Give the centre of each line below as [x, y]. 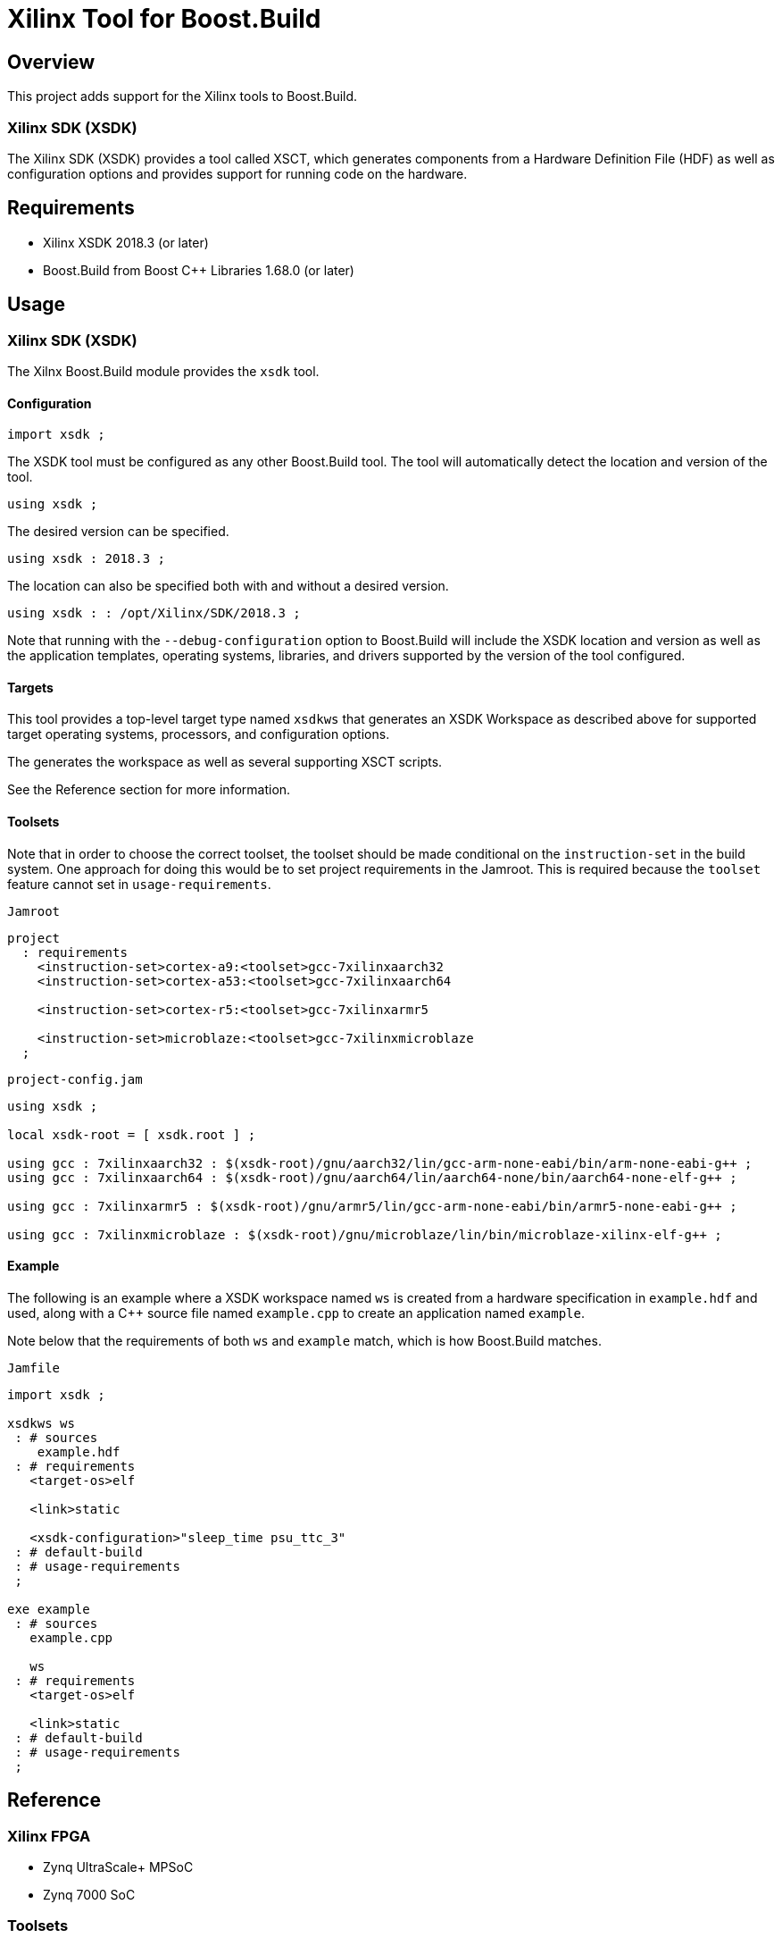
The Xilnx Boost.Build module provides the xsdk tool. [163, 371]
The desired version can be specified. [118, 532]
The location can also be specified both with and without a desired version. [228, 586]
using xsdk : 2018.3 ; [87, 559]
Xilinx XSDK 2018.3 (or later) [126, 242]
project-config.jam [75, 1079]
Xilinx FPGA [49, 1836]
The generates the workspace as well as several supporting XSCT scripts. [225, 762]
